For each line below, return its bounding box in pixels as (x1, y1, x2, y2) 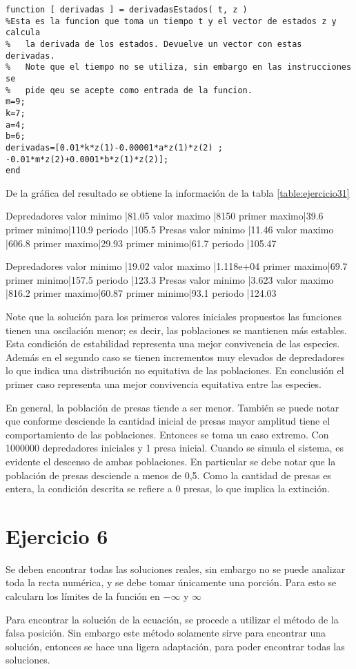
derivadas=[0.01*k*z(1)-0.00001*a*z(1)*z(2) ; (6, 142, 223, 153)
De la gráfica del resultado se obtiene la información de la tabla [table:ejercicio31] (6, 185, 350, 200)
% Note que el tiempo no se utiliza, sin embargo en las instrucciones (6, 62, 352, 72)
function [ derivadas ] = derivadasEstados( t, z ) (6, 5, 248, 14)
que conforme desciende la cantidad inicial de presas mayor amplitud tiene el (6, 414, 330, 428)
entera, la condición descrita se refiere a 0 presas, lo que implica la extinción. (6, 481, 330, 496)
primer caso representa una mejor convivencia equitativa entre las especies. (6, 376, 322, 391)
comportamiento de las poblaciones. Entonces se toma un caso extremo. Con (6, 427, 329, 441)
